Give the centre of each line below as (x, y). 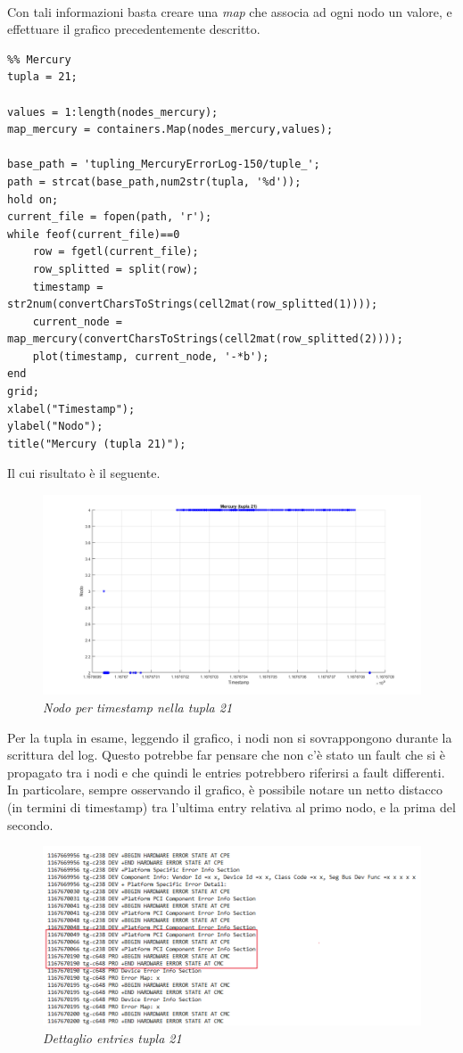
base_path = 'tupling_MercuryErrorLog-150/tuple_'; (164, 165)
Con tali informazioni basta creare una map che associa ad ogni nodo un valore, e (230, 11)
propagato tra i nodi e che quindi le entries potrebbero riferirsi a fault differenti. (226, 772)
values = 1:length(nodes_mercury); (113, 112)
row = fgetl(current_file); (116, 252)
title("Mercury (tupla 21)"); (97, 444)
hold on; (33, 199)
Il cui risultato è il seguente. (84, 473)
